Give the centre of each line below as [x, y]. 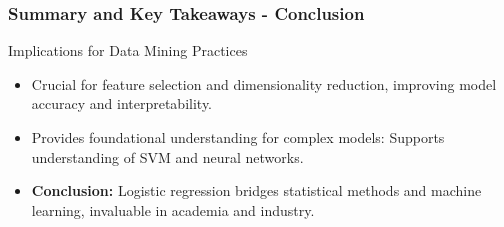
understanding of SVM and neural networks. [167, 156]
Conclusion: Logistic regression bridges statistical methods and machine [256, 190]
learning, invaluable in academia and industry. [173, 209]
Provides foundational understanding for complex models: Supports [238, 137]
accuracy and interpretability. [122, 103]
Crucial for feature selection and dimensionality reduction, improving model [264, 83]
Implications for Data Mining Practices [128, 50]
